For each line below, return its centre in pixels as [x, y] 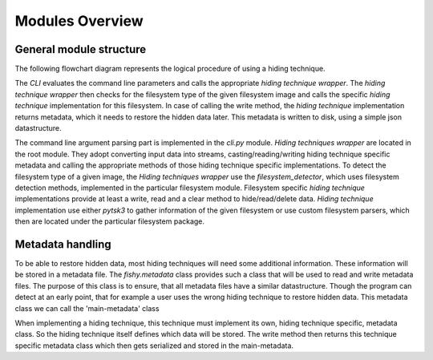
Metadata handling [63, 244]
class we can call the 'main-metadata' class [87, 308]
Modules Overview [79, 21]
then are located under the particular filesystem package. [109, 221]
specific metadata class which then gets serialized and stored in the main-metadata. [154, 346]
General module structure [81, 49]
